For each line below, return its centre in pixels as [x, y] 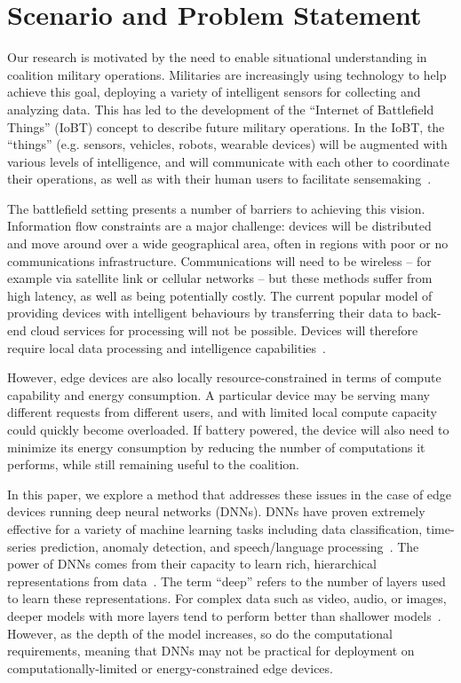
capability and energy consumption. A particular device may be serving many [219, 394]
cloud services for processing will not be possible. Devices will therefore [224, 330]
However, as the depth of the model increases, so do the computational [200, 633]
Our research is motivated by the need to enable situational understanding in [217, 57]
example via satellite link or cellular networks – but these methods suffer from [220, 278]
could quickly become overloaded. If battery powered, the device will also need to [228, 429]
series [22, 546]
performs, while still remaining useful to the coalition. [153, 464]
